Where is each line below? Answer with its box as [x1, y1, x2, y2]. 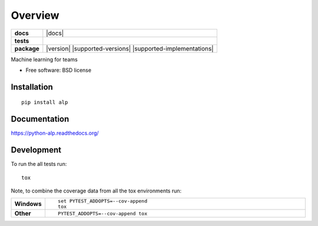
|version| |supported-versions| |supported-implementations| [46, 44, 214, 52]
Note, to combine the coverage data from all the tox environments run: [11, 187, 182, 194]
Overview [11, 9, 59, 22]
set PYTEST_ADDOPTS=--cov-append [58, 198, 147, 204]
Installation [11, 82, 53, 92]
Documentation [11, 114, 69, 124]
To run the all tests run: [11, 161, 67, 168]
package [14, 44, 39, 52]
